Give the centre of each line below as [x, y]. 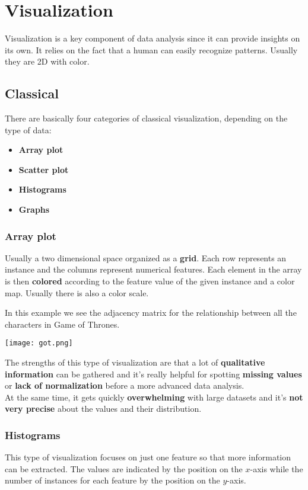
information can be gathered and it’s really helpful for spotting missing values [153, 374]
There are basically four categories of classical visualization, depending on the [146, 118]
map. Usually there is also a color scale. [77, 292]
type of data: [28, 129]
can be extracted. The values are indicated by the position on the [124, 468]
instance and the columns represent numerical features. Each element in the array [153, 269]
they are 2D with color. [47, 61]
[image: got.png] [39, 343]
